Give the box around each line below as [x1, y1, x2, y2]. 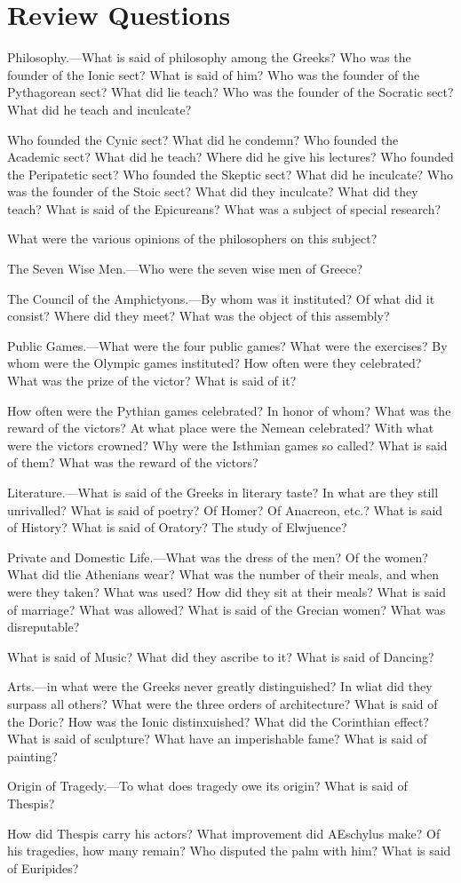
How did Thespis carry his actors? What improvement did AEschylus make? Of [7, 823, 441, 842]
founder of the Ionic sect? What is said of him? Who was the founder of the [7, 65, 420, 84]
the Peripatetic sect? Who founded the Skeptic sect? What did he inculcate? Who [7, 164, 454, 183]
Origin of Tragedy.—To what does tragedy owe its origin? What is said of [7, 776, 408, 795]
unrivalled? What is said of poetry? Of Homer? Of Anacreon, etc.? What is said [7, 500, 443, 519]
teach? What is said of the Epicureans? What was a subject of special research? [7, 199, 441, 218]
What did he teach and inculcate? [7, 99, 192, 118]
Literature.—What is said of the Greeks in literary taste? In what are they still [7, 483, 439, 501]
